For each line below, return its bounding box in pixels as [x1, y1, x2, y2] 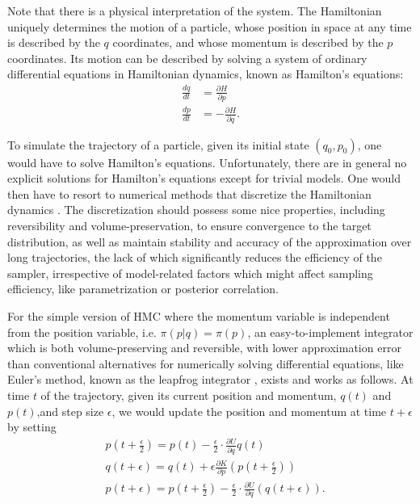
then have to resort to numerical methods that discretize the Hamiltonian [7, 185, 372, 202]
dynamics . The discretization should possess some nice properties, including [7, 201, 385, 218]
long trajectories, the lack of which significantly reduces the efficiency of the [7, 249, 382, 266]
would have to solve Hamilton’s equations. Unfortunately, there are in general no [7, 153, 407, 170]
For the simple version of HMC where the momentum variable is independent [7, 308, 390, 325]
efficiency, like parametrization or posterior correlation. [7, 280, 279, 297]
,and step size [36, 402, 104, 419]
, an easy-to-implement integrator [247, 323, 414, 340]
